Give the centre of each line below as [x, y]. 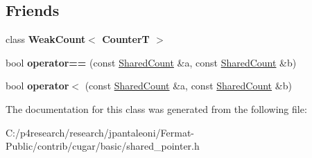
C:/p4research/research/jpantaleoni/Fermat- [100, 132]
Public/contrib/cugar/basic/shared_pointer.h [103, 146]
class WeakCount [46, 39]
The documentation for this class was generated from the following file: [156, 108]
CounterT [126, 39]
